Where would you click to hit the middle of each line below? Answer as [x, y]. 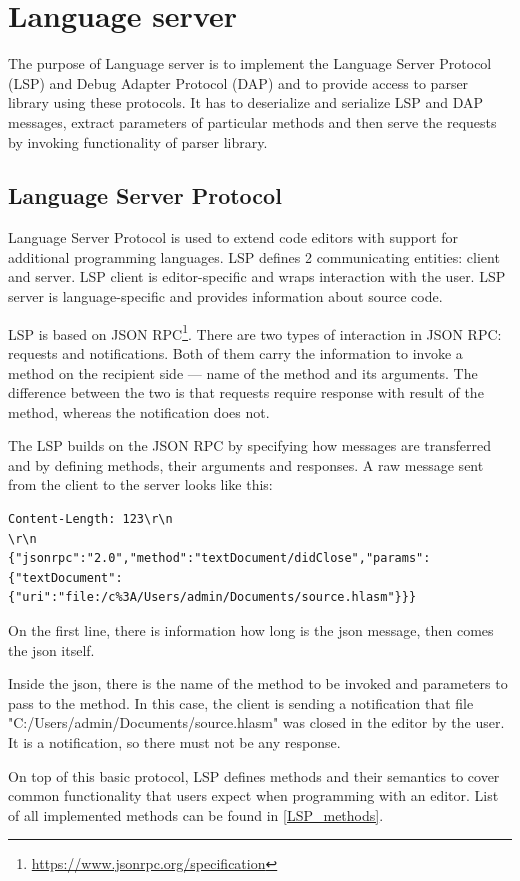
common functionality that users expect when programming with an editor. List [253, 795]
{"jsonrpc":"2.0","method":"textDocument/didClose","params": [219, 558]
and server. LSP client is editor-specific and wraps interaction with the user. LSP [257, 276]
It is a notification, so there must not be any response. [174, 742]
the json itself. [51, 649]
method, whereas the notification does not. [139, 411]
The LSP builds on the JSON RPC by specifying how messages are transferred [250, 445]
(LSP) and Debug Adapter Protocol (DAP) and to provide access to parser [238, 82]
